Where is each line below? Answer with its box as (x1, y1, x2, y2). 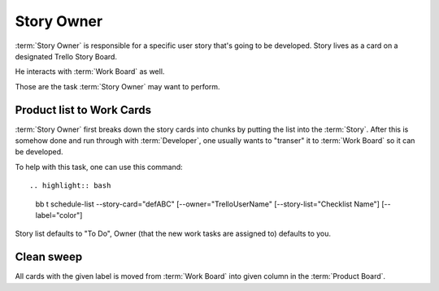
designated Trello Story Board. (15, 51, 118, 61)
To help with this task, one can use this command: (15, 162, 183, 172)
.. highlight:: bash (29, 181, 111, 190)
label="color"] (35, 210, 83, 219)
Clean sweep (15, 250, 83, 264)
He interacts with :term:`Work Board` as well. (15, 67, 165, 76)
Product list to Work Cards (15, 102, 152, 117)
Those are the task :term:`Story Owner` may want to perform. (15, 81, 220, 91)
